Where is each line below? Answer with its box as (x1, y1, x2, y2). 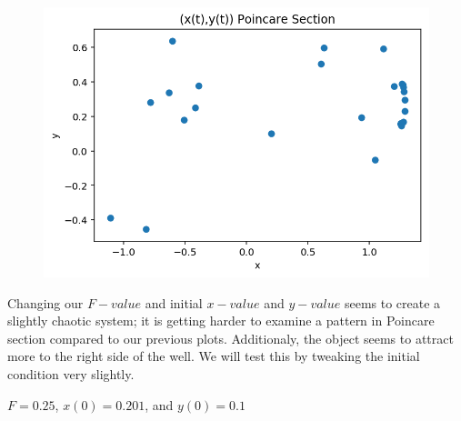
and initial (145, 293, 203, 312)
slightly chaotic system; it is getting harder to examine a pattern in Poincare (7, 311, 435, 330)
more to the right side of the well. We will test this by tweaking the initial (7, 346, 420, 366)
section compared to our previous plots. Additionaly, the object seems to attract (7, 328, 454, 347)
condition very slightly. (7, 364, 135, 383)
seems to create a (344, 293, 441, 312)
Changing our (7, 293, 84, 312)
